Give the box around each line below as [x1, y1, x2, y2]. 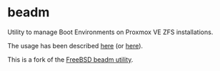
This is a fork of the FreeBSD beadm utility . [7, 55, 134, 64]
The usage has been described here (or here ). [7, 41, 144, 50]
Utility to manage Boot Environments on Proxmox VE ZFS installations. [7, 28, 214, 36]
